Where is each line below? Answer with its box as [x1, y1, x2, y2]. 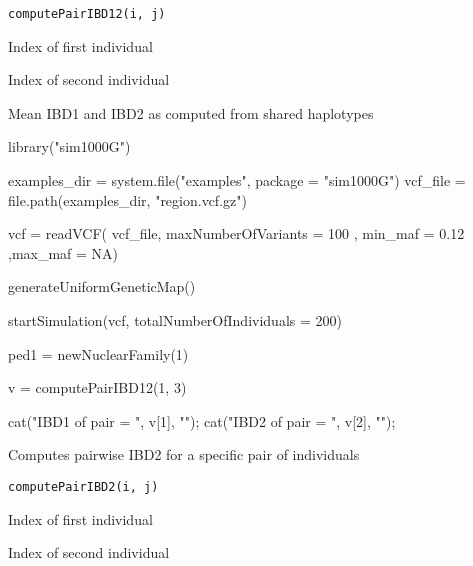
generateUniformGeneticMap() [8, 276, 196, 297]
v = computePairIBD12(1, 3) [8, 377, 187, 398]
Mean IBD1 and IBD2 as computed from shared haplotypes [8, 102, 374, 123]
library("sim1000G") [8, 136, 131, 157]
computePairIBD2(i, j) [8, 479, 159, 494]
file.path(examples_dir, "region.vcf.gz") [8, 189, 247, 210]
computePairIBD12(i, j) [8, 7, 166, 21]
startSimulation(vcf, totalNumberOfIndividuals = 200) [8, 310, 342, 330]
